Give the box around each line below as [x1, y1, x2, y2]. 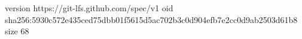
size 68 [5, 25, 29, 37]
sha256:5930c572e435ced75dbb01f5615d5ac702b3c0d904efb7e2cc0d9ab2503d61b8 [5, 13, 298, 25]
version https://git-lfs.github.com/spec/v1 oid [5, 2, 173, 14]
